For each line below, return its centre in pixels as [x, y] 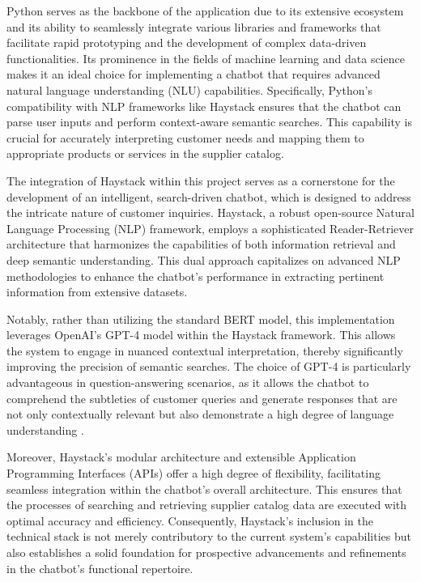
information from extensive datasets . [97, 292]
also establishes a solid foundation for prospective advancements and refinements [206, 552]
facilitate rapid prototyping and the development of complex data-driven [187, 42]
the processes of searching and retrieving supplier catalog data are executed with [207, 505]
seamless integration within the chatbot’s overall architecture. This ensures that [204, 489]
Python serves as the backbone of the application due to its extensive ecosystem [205, 11]
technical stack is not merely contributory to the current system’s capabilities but [209, 536]
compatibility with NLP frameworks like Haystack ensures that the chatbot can [204, 106]
